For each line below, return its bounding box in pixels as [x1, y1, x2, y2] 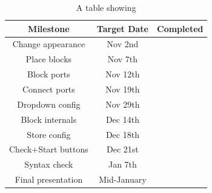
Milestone [28, 22, 70, 34]
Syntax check [24, 158, 73, 171]
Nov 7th [107, 53, 138, 65]
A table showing [76, 1, 136, 13]
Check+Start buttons [9, 143, 88, 155]
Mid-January [99, 173, 147, 186]
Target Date [96, 22, 148, 34]
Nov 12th [105, 68, 140, 80]
